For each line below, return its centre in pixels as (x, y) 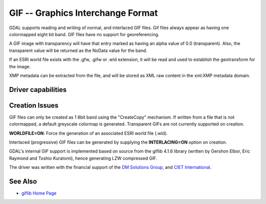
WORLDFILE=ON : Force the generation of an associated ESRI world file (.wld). (88, 133)
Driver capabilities (38, 90)
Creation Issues (34, 105)
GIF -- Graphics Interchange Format (83, 13)
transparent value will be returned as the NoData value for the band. (78, 50)
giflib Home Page (39, 193)
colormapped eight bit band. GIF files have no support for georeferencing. (84, 34)
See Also (23, 181)
